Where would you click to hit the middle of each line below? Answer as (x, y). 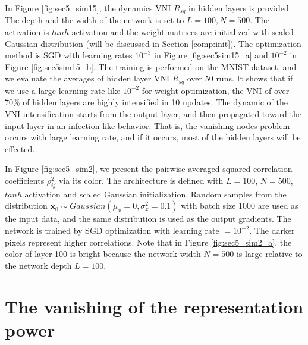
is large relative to (269, 254)
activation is (27, 32)
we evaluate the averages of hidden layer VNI (87, 78)
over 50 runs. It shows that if (240, 78)
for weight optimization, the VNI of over (216, 90)
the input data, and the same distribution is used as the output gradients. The (148, 219)
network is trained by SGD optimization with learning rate (112, 230)
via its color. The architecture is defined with (141, 181)
